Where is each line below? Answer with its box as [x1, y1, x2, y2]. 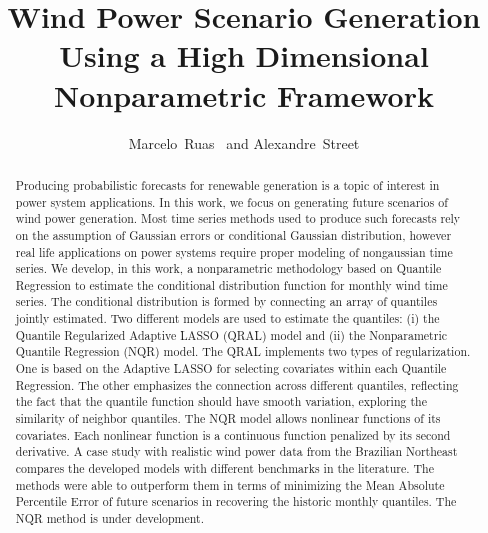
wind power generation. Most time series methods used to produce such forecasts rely [15, 210, 461, 227]
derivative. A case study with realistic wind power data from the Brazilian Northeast [15, 443, 458, 460]
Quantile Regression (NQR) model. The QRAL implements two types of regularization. [15, 343, 471, 360]
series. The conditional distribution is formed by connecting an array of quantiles [15, 293, 438, 310]
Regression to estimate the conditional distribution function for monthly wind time [15, 276, 448, 293]
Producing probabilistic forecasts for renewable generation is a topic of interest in [15, 176, 440, 193]
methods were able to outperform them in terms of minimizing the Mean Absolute [15, 476, 445, 493]
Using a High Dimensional [59, 35, 429, 76]
